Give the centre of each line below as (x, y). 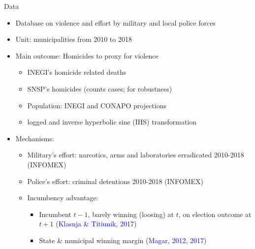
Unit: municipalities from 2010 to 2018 (74, 39)
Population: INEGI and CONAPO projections (97, 105)
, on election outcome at (215, 214)
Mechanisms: (35, 138)
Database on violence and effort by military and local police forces (115, 22)
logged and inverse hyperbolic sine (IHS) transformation (112, 122)
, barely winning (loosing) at (131, 214)
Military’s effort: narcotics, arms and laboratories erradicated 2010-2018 (136, 155)
